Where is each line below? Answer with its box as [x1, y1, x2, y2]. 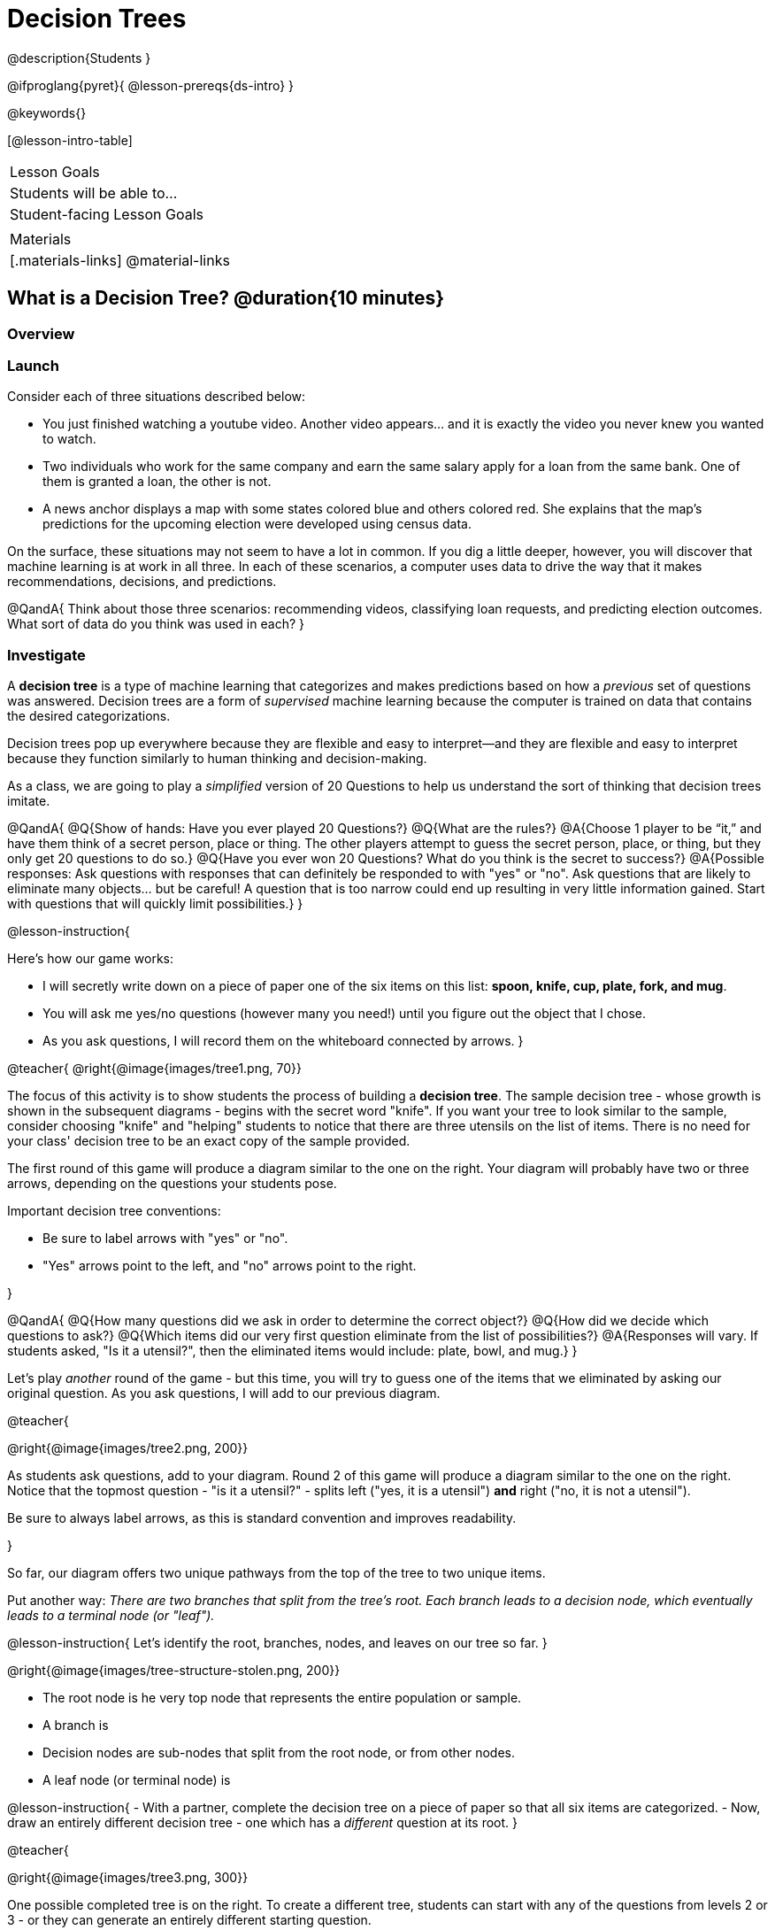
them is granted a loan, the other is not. [42, 474, 272, 490]
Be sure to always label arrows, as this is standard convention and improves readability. [7, 1510, 517, 1526]
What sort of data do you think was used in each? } [7, 616, 304, 632]
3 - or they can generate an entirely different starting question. [7, 1912, 372, 1928]
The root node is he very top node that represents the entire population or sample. [42, 1690, 522, 1706]
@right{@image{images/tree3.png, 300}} [7, 1870, 249, 1886]
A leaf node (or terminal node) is [42, 1772, 231, 1788]
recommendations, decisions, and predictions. [7, 574, 277, 590]
